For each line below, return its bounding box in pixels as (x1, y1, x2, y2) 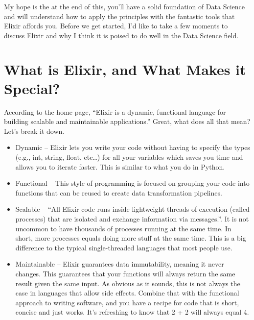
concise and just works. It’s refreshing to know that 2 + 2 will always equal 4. (15, 307, 249, 317)
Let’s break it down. (4, 125, 65, 136)
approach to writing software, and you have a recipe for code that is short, (15, 297, 239, 307)
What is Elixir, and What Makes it (4, 59, 246, 79)
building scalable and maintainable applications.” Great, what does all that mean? (4, 116, 251, 126)
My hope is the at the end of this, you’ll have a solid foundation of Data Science (4, 1, 245, 11)
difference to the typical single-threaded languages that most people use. (15, 242, 232, 252)
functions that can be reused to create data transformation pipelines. (15, 187, 222, 197)
